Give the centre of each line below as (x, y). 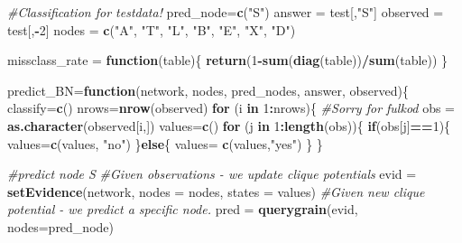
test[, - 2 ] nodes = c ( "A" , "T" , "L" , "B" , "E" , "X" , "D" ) (152, 29)
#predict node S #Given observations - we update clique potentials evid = (212, 174)
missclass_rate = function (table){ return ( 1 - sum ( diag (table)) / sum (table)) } (228, 60)
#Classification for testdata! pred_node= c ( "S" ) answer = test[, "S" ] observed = (226, 12)
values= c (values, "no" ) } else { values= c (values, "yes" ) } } (165, 143)
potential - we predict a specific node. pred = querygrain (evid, (183, 209)
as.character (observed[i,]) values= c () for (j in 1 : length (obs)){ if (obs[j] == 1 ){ (229, 125)
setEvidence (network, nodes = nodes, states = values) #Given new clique (216, 191)
